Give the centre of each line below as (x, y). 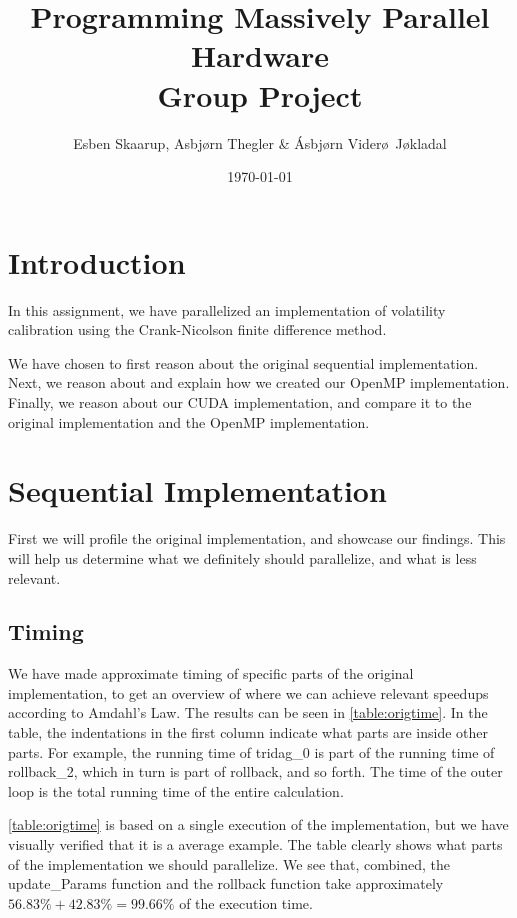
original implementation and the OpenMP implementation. (189, 421)
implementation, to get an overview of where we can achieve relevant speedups (248, 692)
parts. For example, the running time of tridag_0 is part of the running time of (251, 751)
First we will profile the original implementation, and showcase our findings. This (257, 538)
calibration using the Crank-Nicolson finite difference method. (197, 329)
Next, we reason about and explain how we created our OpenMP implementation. (259, 382)
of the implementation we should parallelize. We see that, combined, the (229, 863)
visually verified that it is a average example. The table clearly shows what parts (255, 844)
